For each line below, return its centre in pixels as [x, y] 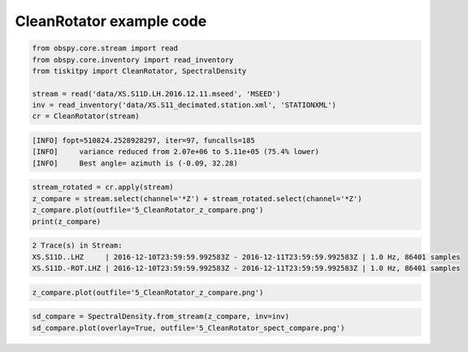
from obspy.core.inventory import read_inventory [133, 60]
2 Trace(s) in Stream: [77, 246]
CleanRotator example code [111, 21]
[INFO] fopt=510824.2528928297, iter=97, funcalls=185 [143, 141]
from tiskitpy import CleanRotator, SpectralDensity [139, 71]
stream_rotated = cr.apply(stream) [103, 187]
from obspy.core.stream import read [105, 48]
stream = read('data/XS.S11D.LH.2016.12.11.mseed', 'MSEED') [156, 94]
